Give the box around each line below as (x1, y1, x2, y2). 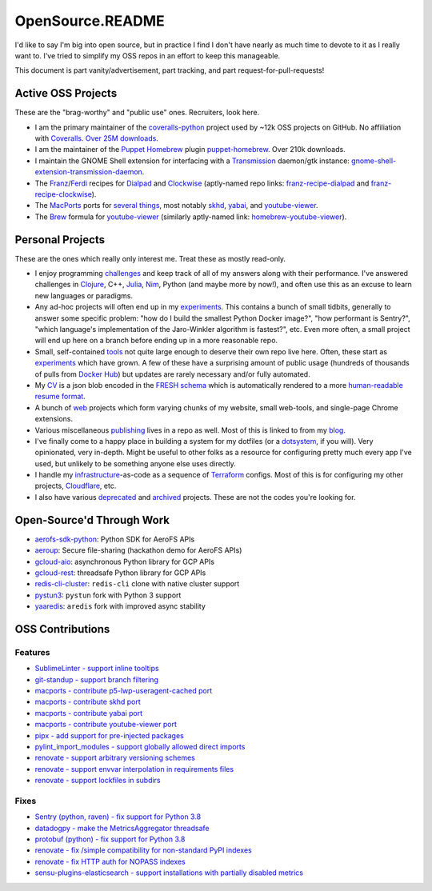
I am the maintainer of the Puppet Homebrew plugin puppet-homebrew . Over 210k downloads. (34, 145, 346, 154)
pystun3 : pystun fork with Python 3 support (34, 590, 182, 600)
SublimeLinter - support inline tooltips (34, 664, 159, 673)
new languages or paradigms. (34, 290, 134, 300)
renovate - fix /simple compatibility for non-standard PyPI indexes (34, 845, 252, 855)
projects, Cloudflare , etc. (34, 481, 117, 491)
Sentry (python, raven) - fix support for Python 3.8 (34, 812, 202, 821)
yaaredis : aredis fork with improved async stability (34, 601, 206, 611)
